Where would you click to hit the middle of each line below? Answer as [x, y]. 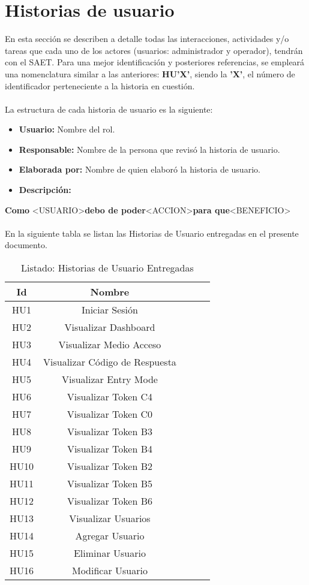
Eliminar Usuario [109, 553]
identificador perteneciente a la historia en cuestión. [100, 85]
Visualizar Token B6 [110, 501]
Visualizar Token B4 [110, 449]
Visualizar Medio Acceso [110, 345]
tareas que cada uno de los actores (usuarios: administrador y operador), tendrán [154, 50]
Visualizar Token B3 [110, 432]
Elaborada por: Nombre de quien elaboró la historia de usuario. [139, 169]
